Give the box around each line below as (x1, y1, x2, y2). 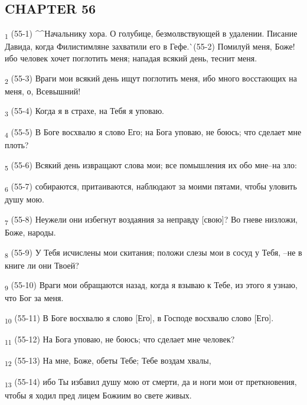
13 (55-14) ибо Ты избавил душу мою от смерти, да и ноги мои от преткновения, (5, 375, 297, 390)
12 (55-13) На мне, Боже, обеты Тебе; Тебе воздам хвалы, (5, 354, 211, 368)
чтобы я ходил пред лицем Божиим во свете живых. (5, 388, 192, 401)
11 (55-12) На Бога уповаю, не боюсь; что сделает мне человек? (5, 333, 235, 347)
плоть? (5, 139, 29, 151)
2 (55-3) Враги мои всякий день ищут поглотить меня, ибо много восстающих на (5, 71, 297, 86)
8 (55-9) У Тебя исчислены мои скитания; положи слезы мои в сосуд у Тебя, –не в (5, 246, 302, 260)
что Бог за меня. (5, 292, 64, 304)
